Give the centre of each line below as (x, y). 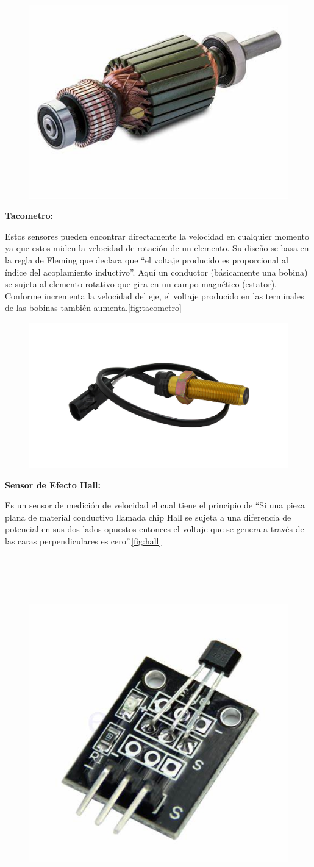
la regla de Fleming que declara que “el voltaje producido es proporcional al (147, 259)
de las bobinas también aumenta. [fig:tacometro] (93, 308)
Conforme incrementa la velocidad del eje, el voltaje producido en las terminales (155, 295)
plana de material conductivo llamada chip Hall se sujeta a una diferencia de (148, 517)
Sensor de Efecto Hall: (53, 484)
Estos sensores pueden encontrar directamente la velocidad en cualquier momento (157, 236)
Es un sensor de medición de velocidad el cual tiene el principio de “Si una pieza (155, 505)
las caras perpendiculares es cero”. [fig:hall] (83, 541)
